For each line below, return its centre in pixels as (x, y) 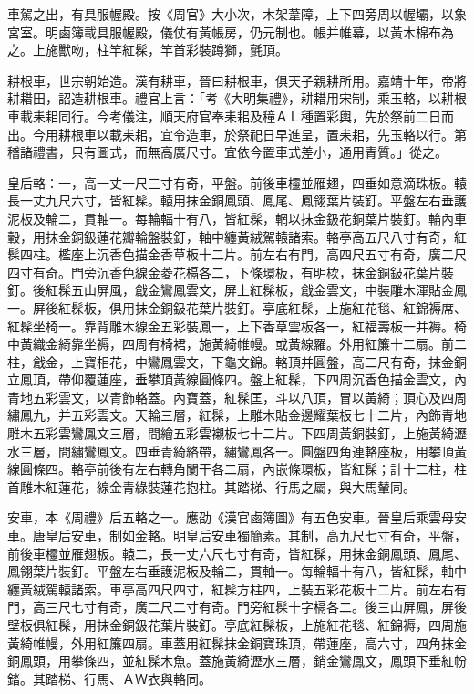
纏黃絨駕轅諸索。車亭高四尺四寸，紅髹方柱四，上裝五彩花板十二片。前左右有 (237, 589)
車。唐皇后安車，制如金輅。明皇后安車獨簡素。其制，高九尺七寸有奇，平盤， (237, 536)
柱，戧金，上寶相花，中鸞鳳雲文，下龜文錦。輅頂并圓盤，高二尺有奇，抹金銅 (237, 361)
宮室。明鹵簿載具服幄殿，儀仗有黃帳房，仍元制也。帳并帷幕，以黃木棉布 (224, 32)
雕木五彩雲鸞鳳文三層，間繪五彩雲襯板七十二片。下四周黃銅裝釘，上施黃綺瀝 (237, 433)
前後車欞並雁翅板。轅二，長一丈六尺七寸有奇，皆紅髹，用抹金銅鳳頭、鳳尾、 (237, 553)
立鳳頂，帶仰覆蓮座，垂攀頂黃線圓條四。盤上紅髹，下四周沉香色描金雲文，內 (237, 379)
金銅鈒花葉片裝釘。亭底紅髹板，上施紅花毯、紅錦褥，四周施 (288, 625)
